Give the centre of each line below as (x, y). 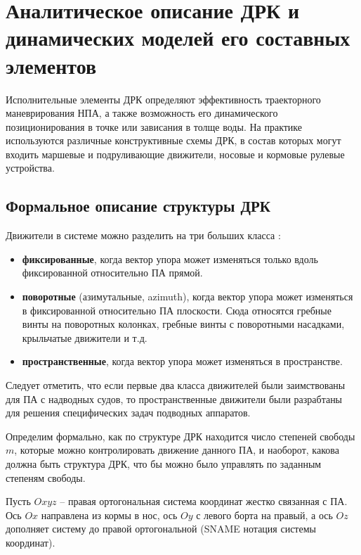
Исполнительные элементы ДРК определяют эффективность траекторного (163, 99)
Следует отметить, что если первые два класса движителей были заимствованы (176, 385)
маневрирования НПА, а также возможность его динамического (142, 113)
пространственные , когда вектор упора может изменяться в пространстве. (182, 361)
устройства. (30, 168)
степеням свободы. (46, 477)
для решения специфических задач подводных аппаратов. (128, 413)
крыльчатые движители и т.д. (85, 337)
